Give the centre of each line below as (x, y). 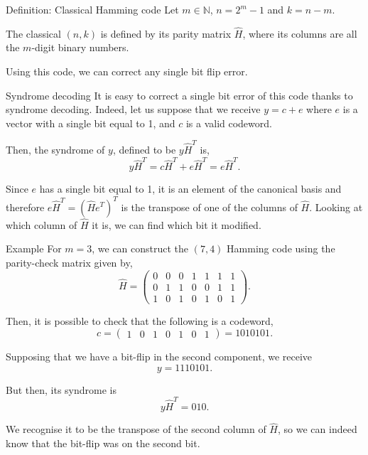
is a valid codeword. (229, 123)
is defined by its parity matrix (166, 33)
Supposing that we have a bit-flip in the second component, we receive (159, 357)
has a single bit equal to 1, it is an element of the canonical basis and (190, 189)
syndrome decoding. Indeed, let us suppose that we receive (133, 109)
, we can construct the (140, 248)
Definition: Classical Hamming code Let (92, 9)
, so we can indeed (318, 429)
